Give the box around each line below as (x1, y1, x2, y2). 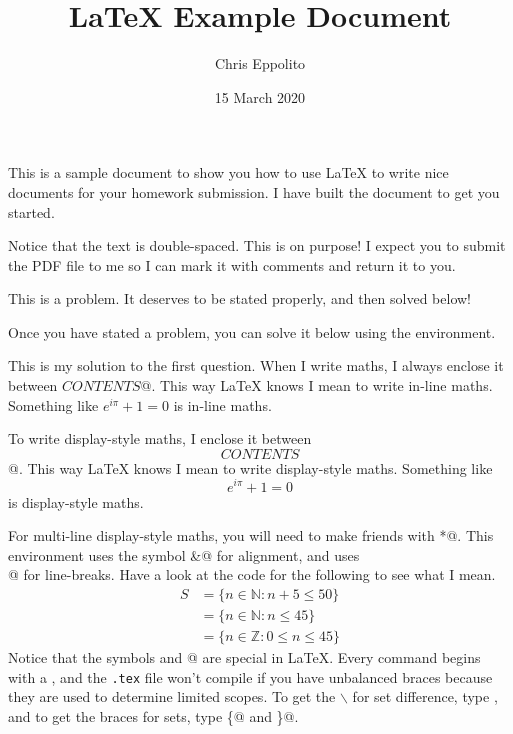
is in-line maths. (173, 394, 272, 415)
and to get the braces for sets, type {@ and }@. (8, 705, 299, 726)
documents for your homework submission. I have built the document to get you (8, 181, 500, 202)
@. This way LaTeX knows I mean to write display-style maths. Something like (8, 457, 493, 478)
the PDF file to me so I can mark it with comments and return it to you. (8, 254, 456, 275)
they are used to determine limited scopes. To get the (8, 686, 336, 707)
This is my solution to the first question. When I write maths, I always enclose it (8, 355, 504, 376)
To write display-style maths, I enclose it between (8, 428, 312, 449)
